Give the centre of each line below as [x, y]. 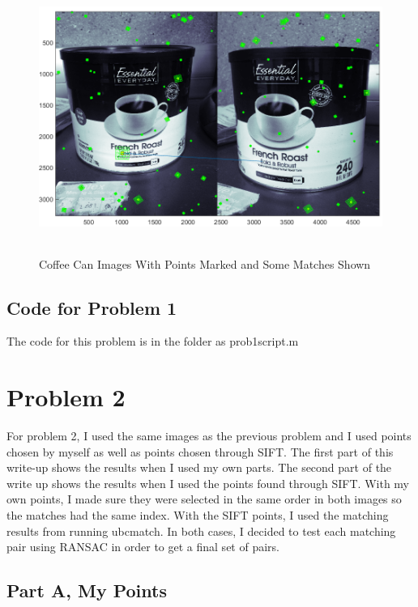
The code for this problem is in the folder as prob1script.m [153, 341]
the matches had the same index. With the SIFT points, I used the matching [198, 515]
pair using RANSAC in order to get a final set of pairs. [143, 547]
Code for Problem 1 [92, 307]
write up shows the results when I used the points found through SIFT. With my [208, 483]
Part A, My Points [87, 590]
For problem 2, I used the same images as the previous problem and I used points [209, 436]
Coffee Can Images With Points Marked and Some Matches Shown [205, 263]
